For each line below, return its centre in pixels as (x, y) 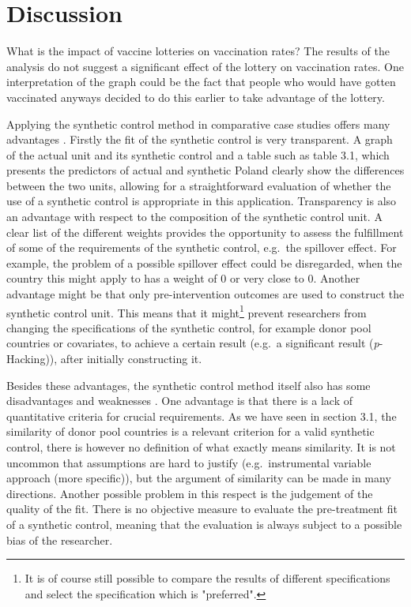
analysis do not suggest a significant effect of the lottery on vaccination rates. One (205, 66)
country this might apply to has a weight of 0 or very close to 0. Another (183, 278)
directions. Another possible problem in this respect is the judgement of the (190, 493)
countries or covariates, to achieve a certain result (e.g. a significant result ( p (193, 343)
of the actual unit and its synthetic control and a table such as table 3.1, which (198, 154)
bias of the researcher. (60, 540)
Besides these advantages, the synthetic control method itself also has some (189, 385)
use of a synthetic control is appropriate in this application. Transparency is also (202, 201)
